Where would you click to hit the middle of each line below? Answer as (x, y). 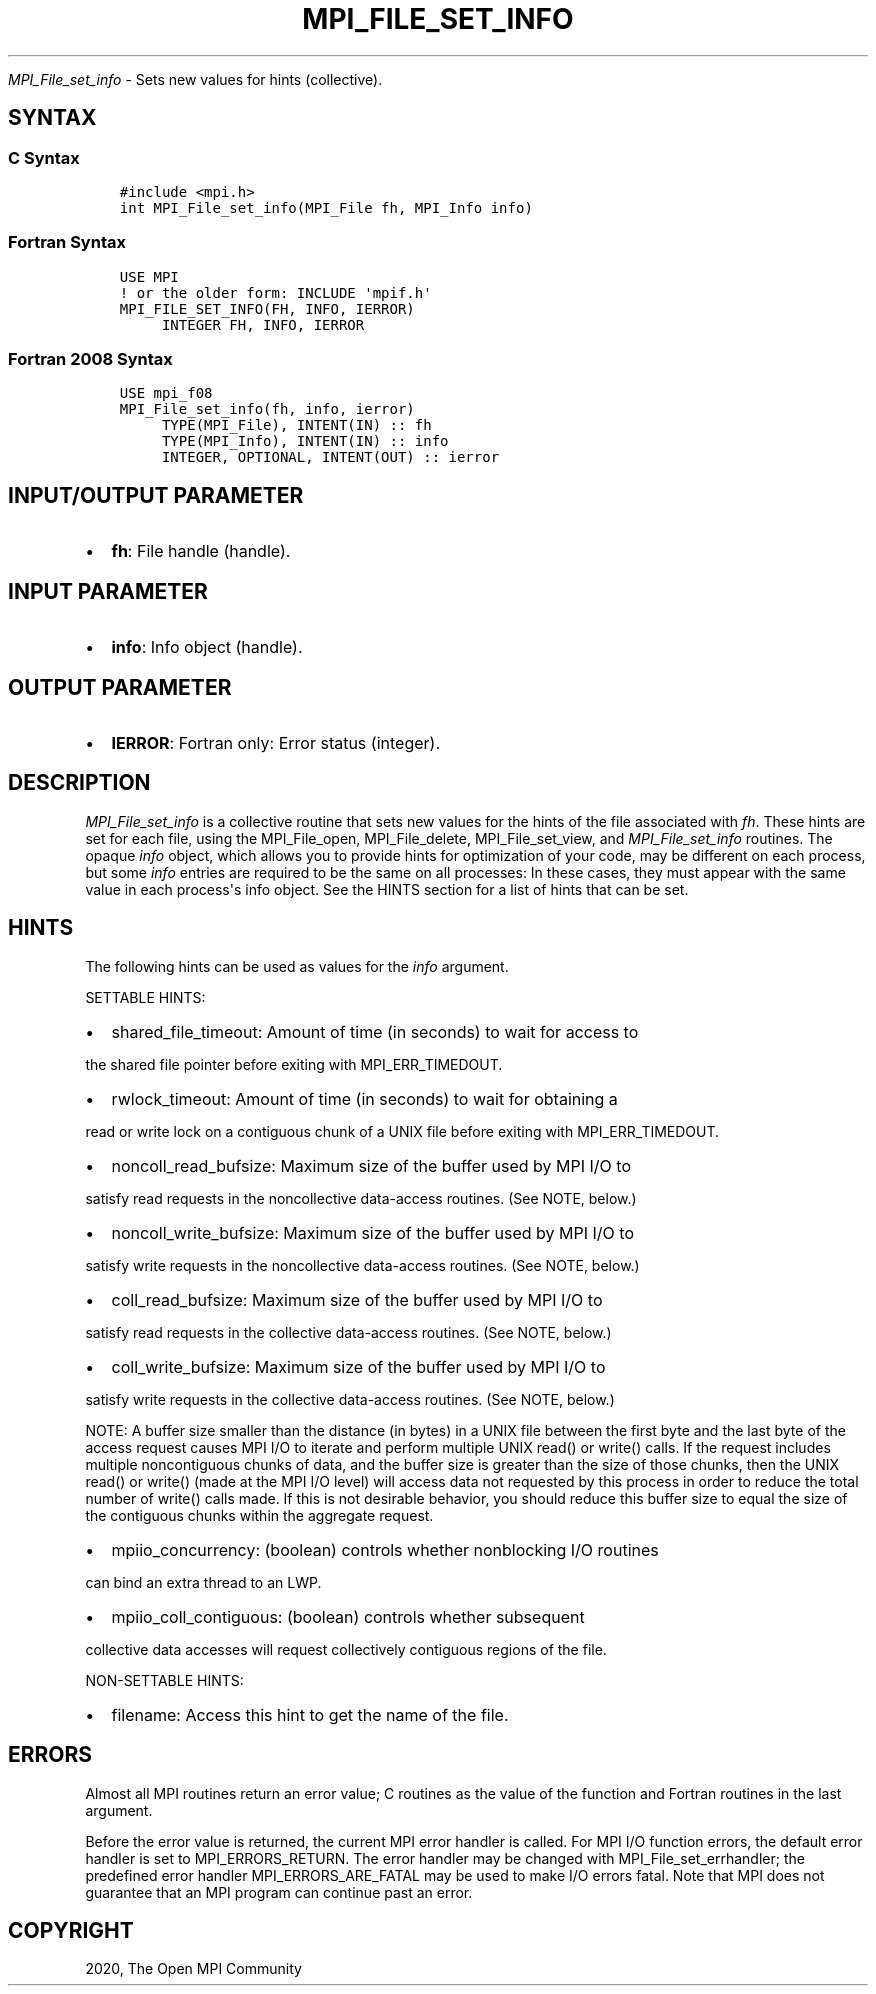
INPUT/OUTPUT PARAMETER (156, 495)
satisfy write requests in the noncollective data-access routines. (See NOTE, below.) (362, 1265)
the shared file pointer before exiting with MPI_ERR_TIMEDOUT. (294, 1064)
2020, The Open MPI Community (193, 1969)
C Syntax (44, 157)
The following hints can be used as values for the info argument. (297, 966)
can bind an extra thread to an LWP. (203, 1582)
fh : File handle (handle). (201, 551)
